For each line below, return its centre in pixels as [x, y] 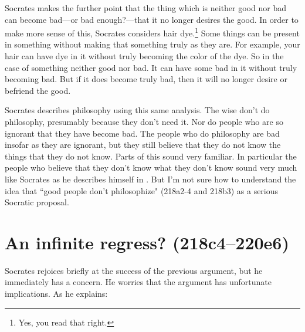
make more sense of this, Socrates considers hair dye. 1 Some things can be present [152, 32]
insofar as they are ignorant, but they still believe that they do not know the [143, 145]
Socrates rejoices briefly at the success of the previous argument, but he [134, 270]
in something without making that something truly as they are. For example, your [152, 44]
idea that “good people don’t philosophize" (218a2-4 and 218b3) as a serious [142, 190]
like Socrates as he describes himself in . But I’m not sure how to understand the [150, 179]
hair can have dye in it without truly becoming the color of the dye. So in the [144, 56]
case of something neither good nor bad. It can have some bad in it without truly [151, 67]
